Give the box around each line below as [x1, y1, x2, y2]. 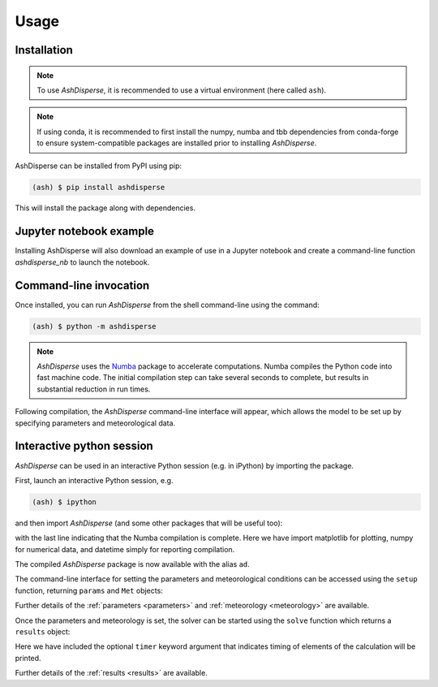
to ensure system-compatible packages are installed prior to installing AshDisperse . [36, 138, 317, 148]
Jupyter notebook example [15, 224, 154, 239]
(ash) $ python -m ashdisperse [32, 322, 157, 331]
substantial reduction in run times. [36, 384, 151, 394]
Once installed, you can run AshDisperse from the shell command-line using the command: [15, 300, 320, 309]
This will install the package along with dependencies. [15, 203, 196, 213]
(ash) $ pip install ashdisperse [32, 183, 165, 192]
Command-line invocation [15, 279, 150, 292]
